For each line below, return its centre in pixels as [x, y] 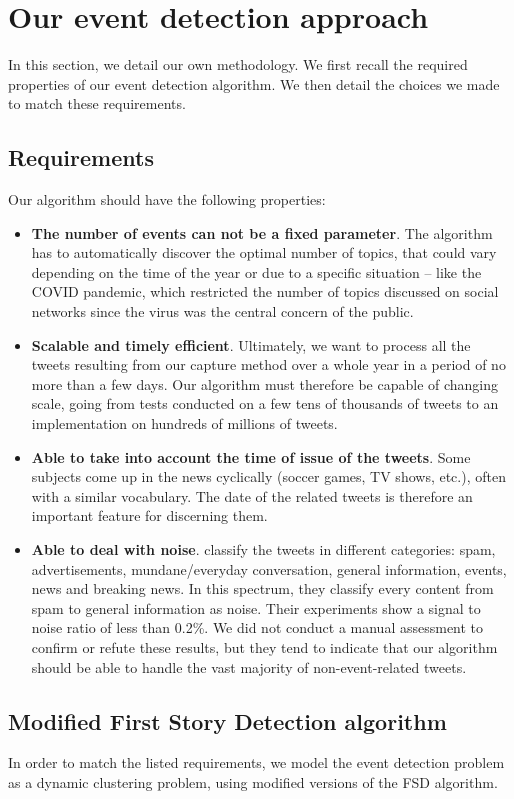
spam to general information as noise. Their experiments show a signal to [256, 607]
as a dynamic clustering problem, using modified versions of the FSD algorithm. [253, 781]
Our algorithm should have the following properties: [167, 199]
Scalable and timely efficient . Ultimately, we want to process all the [251, 344]
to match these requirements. [97, 103]
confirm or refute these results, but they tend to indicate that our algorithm [264, 646]
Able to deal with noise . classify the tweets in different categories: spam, [263, 549]
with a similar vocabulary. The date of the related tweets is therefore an [252, 495]
